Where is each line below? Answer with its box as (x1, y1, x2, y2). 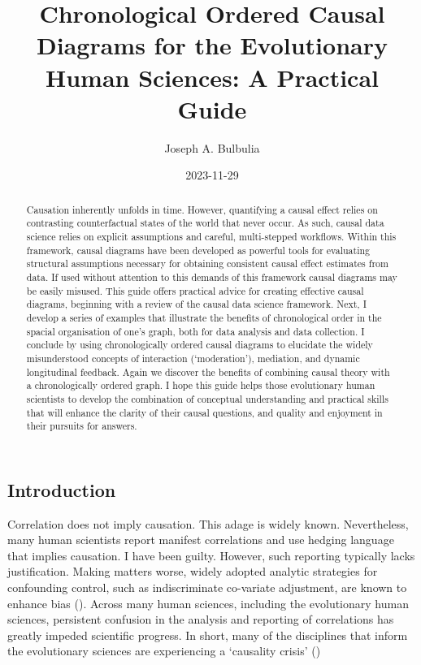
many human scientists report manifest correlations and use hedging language (7, 531, 394, 548)
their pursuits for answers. (26, 419, 137, 433)
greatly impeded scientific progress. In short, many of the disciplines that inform (7, 626, 408, 643)
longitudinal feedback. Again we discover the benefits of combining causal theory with (26, 365, 390, 378)
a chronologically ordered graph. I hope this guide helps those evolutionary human (26, 378, 375, 392)
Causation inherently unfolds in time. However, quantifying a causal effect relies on (26, 202, 378, 216)
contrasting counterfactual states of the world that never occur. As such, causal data (26, 216, 384, 230)
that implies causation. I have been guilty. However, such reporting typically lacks (7, 546, 415, 564)
